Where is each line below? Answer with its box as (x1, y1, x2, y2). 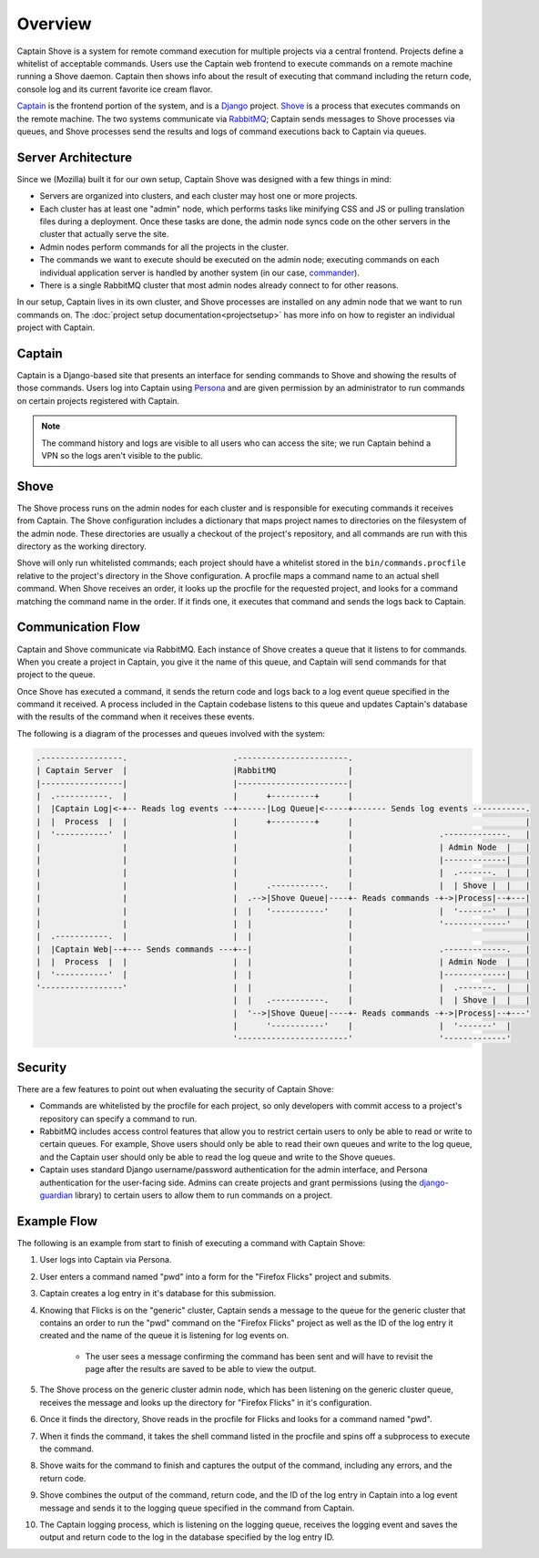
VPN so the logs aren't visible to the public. (41, 449, 204, 460)
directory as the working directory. (16, 541, 147, 552)
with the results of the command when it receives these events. (16, 711, 255, 722)
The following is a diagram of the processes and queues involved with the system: (16, 727, 326, 738)
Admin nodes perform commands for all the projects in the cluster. (39, 242, 289, 253)
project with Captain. (16, 322, 96, 333)
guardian (39, 1190, 73, 1201)
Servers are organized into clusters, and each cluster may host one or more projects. (39, 191, 359, 201)
